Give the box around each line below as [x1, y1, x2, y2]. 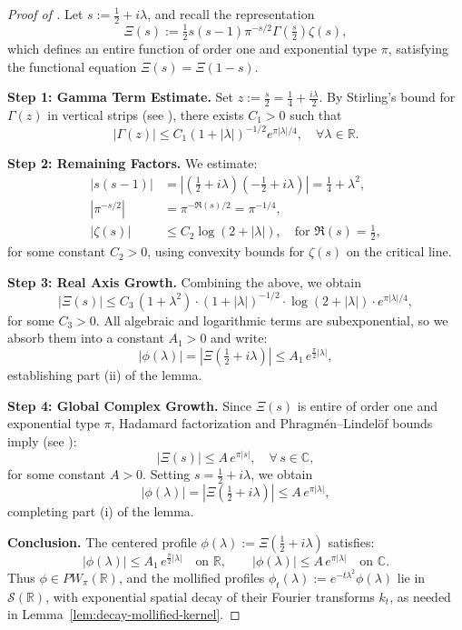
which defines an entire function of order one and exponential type [7, 38, 378, 57]
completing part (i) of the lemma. [7, 502, 194, 521]
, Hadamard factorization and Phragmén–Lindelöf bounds [111, 414, 433, 433]
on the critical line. [346, 242, 452, 261]
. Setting [143, 465, 191, 484]
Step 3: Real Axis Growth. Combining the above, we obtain [7, 272, 361, 291]
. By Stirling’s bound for [319, 87, 456, 106]
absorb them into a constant [7, 328, 164, 347]
